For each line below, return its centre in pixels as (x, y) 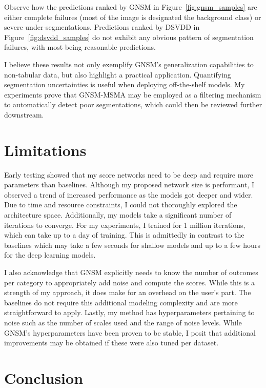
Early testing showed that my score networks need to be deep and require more (129, 174)
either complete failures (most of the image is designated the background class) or (133, 17)
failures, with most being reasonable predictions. (80, 47)
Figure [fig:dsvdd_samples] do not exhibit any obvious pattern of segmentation (129, 37)
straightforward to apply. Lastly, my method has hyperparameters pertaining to (129, 312)
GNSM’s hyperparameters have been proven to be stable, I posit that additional (130, 332)
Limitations (45, 150)
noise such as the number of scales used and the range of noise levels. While (123, 322)
